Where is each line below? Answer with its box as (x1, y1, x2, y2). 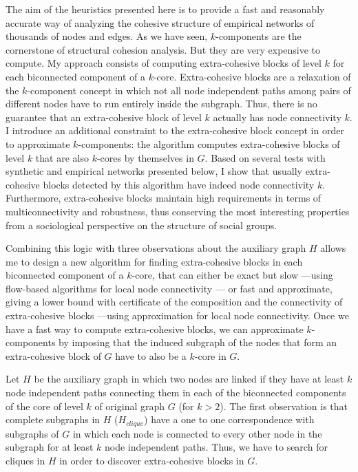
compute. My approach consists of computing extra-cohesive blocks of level (6, 56, 322, 70)
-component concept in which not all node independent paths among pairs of (27, 83, 351, 97)
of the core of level (6, 398, 83, 413)
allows (320, 241, 346, 255)
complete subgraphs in (6, 412, 101, 427)
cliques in (6, 453, 45, 467)
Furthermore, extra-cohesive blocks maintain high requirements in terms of (6, 191, 322, 205)
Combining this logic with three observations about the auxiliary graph (6, 241, 306, 255)
